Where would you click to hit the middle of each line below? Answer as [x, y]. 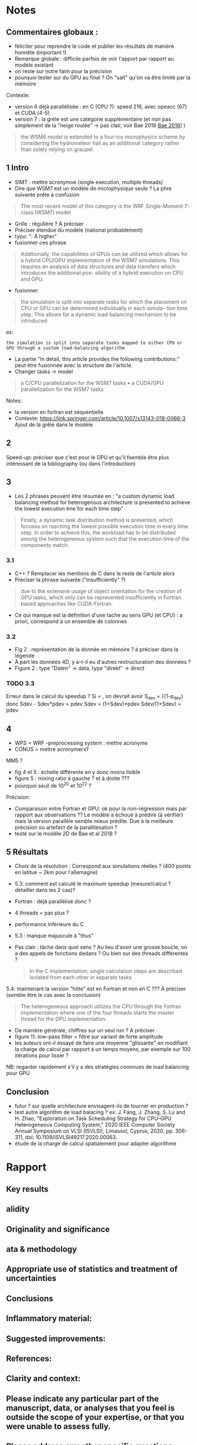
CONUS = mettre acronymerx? [52, 749]
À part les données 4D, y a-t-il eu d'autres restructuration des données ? [103, 662]
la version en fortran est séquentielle [59, 412]
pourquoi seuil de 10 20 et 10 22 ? [53, 785]
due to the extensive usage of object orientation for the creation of [101, 591]
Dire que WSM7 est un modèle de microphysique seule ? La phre [93, 188]
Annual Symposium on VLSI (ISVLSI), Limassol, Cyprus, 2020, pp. [94, 1131]
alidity [18, 1209]
